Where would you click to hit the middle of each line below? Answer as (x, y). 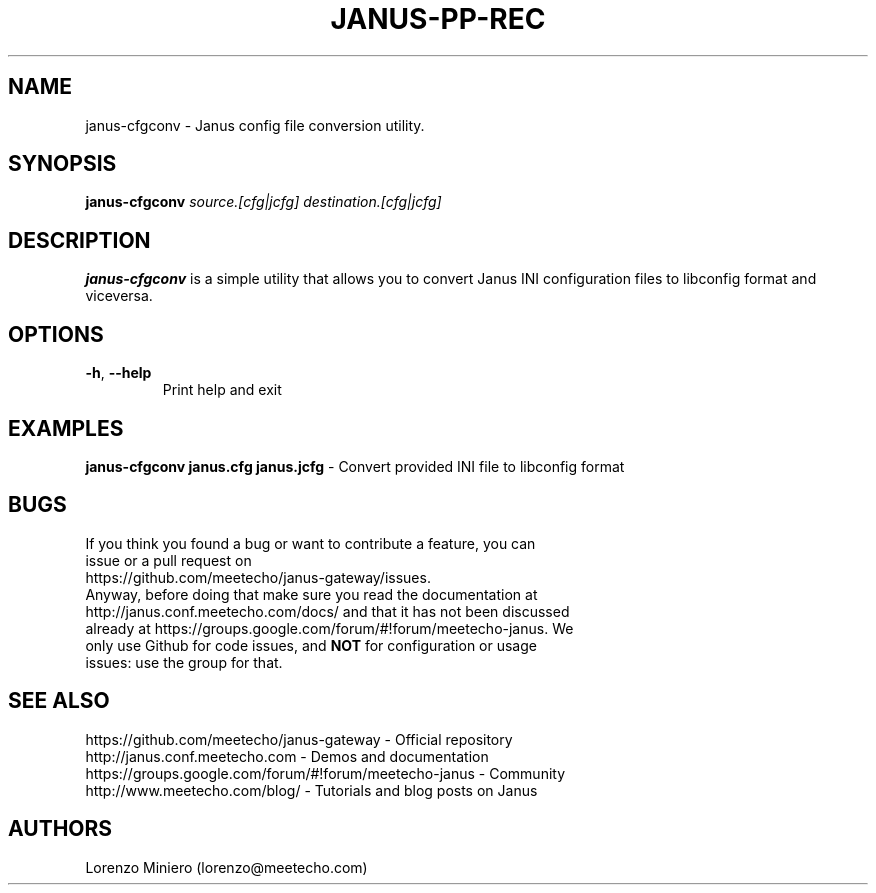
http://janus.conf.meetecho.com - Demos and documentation (287, 756)
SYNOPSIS (62, 164)
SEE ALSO (59, 701)
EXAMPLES (66, 428)
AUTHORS (60, 829)
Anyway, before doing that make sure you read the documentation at (311, 594)
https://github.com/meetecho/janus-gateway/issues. (258, 577)
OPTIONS (56, 334)
